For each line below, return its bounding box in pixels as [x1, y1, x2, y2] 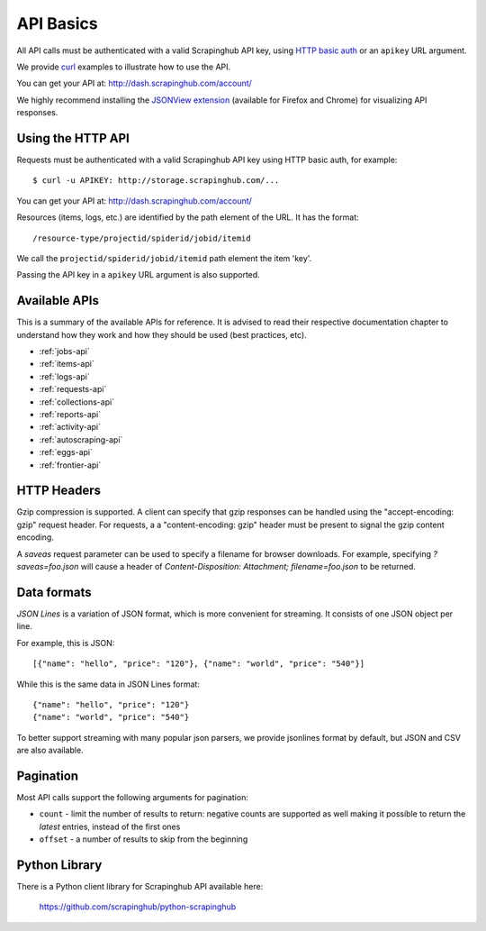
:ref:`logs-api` [39, 370, 90, 382]
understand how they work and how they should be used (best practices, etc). [16, 329, 308, 340]
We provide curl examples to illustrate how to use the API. [16, 61, 231, 72]
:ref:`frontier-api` [39, 460, 102, 470]
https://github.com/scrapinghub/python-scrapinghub [39, 901, 237, 912]
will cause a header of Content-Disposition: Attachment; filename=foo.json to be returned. [80, 561, 416, 572]
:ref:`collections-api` [39, 397, 115, 407]
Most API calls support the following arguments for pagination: [16, 791, 249, 802]
